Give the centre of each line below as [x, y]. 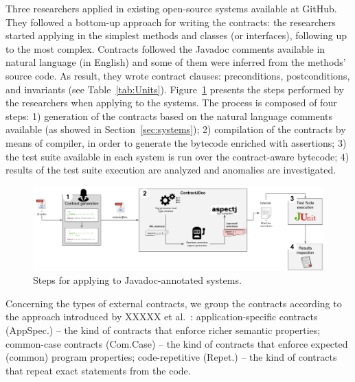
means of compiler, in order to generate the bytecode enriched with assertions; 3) [176, 142]
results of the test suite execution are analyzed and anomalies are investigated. [171, 170]
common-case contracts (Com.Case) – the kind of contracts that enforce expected [177, 343]
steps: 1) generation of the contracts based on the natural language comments [169, 116]
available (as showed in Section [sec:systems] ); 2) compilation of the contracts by [176, 129]
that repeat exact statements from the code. [98, 370]
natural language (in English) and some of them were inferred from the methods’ [176, 62]
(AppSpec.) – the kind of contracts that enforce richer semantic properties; [163, 330]
